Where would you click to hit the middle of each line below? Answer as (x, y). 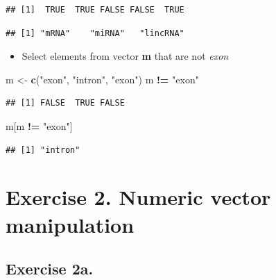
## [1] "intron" (43, 150)
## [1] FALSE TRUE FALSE (65, 103)
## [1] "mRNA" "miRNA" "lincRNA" (95, 33)
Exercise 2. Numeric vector (138, 197)
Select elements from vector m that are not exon (125, 56)
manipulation (70, 224)
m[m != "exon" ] (39, 125)
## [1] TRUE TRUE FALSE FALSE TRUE (95, 10)
